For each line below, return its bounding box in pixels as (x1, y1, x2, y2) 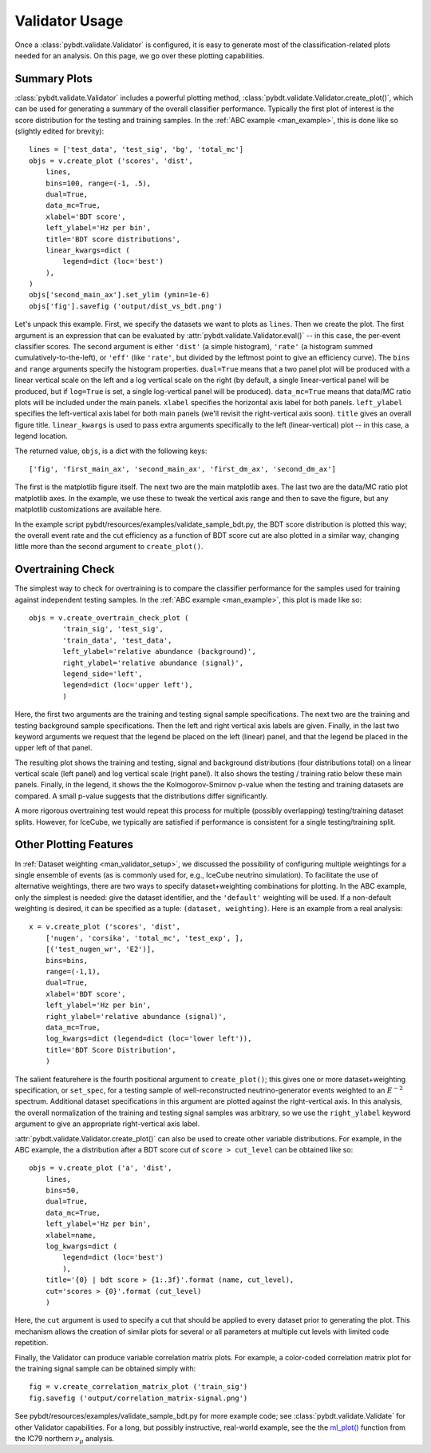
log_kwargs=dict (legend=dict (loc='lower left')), (45, 1034, 252, 1043)
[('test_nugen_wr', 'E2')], (45, 945, 156, 954)
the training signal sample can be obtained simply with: (14, 1363, 196, 1373)
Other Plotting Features (14, 838, 134, 851)
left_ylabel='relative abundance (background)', (62, 647, 257, 656)
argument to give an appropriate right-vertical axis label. (14, 1119, 200, 1129)
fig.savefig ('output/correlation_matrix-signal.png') (29, 1393, 248, 1403)
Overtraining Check (14, 563, 115, 576)
